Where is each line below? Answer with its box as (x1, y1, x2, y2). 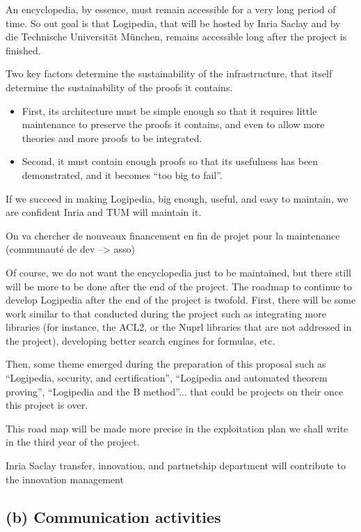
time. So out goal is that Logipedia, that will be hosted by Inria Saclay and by (6, 15, 341, 30)
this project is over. (6, 398, 88, 412)
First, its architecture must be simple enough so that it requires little (22, 103, 317, 118)
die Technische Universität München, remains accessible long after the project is (6, 29, 347, 44)
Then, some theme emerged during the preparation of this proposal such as (6, 357, 326, 371)
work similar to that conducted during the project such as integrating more (6, 306, 326, 320)
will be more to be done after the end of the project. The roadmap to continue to (6, 279, 352, 293)
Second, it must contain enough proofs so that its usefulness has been (22, 154, 319, 169)
